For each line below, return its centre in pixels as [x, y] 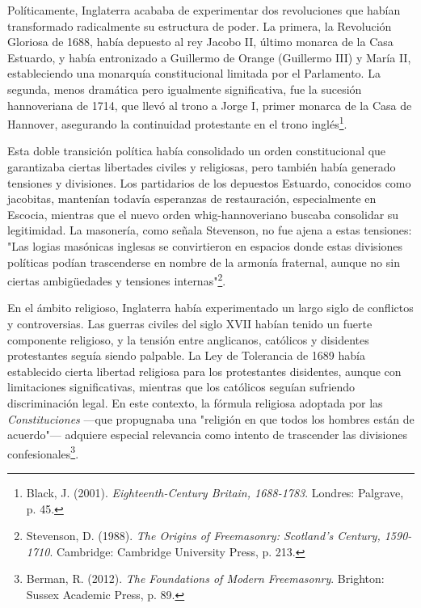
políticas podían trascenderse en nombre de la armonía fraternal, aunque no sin [204, 262]
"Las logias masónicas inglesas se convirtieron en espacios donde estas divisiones [205, 245]
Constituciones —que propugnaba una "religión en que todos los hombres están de [211, 418]
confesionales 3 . [43, 452]
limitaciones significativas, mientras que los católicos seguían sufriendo [181, 387]
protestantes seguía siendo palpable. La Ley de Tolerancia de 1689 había [186, 355]
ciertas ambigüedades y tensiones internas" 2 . [117, 279]
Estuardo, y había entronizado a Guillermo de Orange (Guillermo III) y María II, [209, 57]
